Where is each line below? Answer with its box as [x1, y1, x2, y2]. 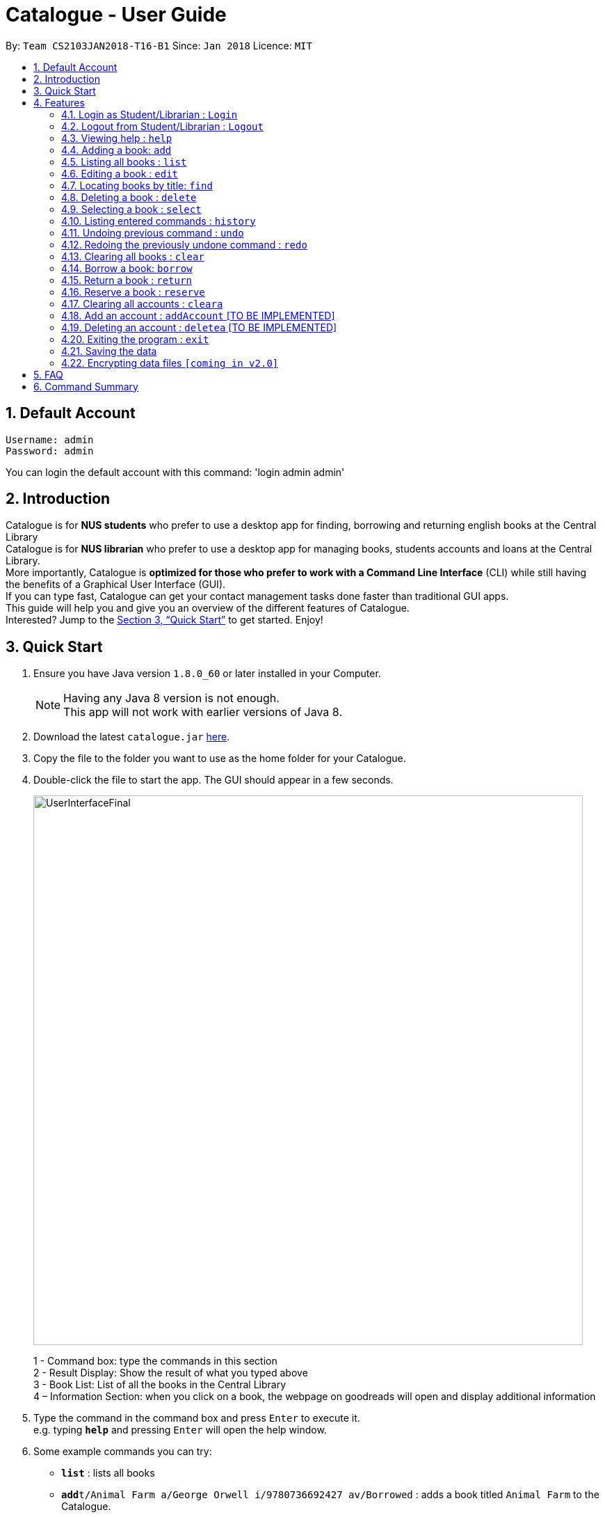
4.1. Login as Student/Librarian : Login [61, 108, 238, 120]
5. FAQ [33, 368, 63, 381]
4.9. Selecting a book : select [61, 202, 202, 215]
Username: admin [6, 434, 94, 445]
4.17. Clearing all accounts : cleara [61, 297, 223, 310]
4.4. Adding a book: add [61, 143, 172, 156]
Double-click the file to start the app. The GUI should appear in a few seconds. [33, 774, 394, 786]
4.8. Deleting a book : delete [61, 191, 197, 203]
